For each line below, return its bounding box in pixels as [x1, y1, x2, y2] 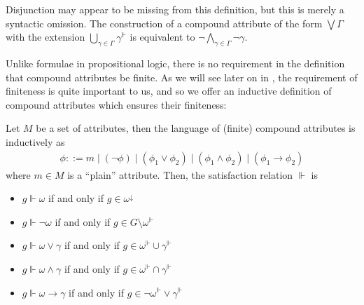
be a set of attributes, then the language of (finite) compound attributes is [36, 121, 356, 135]
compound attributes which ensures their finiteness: [6, 97, 227, 111]
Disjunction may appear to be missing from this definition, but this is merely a [6, 2, 344, 16]
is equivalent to [129, 29, 195, 44]
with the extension [6, 29, 85, 44]
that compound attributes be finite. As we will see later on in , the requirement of [6, 69, 358, 84]
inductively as [6, 134, 65, 149]
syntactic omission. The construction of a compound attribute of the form [6, 15, 323, 30]
